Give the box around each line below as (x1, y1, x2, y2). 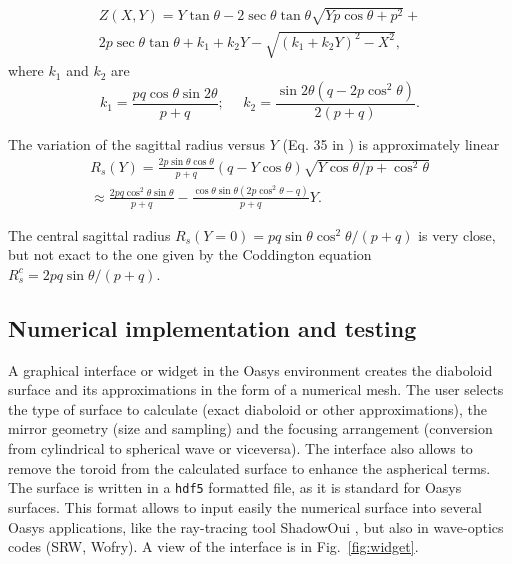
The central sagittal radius (8, 224, 171, 245)
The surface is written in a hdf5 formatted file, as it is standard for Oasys (8, 477, 462, 498)
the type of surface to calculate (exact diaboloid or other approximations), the (8, 398, 488, 419)
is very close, (418, 224, 496, 245)
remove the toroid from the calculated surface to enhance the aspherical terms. (8, 457, 491, 478)
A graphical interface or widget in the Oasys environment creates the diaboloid (8, 359, 493, 380)
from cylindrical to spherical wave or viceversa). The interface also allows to (8, 438, 473, 459)
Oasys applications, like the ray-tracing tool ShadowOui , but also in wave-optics (8, 516, 504, 537)
